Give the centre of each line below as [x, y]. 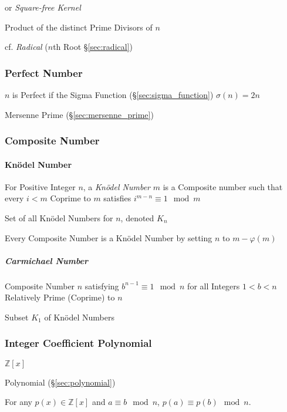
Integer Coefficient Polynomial [78, 343]
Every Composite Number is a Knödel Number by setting [109, 237]
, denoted [137, 218]
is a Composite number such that [223, 186]
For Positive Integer [40, 186]
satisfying [102, 286]
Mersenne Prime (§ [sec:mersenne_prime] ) [79, 114]
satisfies [117, 198]
